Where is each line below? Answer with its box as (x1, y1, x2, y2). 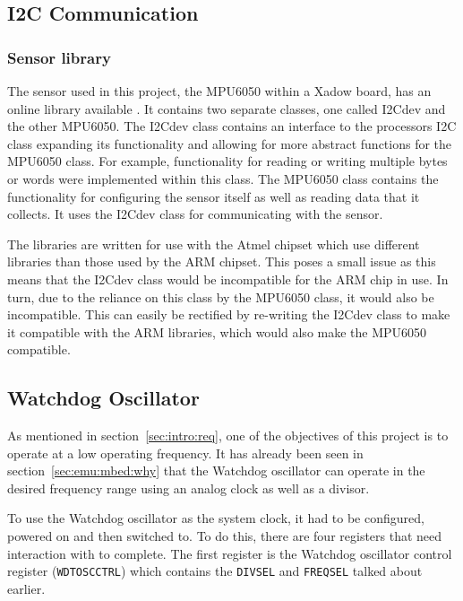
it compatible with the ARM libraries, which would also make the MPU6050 (7, 322, 427, 341)
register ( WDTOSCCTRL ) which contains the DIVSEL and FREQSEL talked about (7, 562, 423, 580)
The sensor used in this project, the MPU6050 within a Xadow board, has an (7, 82, 432, 100)
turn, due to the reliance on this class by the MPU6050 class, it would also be (7, 287, 434, 306)
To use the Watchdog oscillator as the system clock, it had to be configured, (7, 509, 424, 527)
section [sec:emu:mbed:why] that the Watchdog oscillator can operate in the (7, 461, 425, 480)
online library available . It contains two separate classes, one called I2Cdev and (7, 99, 446, 118)
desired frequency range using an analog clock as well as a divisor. (7, 478, 370, 497)
